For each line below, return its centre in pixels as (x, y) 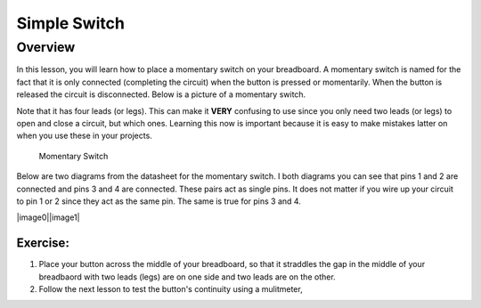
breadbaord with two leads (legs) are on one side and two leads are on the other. (187, 277)
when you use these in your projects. (85, 136)
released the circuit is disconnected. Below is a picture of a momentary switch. (161, 94)
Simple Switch (70, 23)
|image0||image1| (48, 217)
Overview (46, 47)
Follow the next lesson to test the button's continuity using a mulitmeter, (171, 288)
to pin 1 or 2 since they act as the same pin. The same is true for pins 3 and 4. (159, 201)
